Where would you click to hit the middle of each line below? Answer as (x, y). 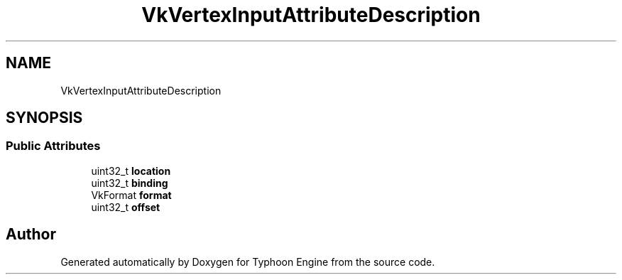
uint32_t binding (130, 183)
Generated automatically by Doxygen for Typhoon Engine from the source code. (248, 262)
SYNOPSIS (44, 118)
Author (31, 235)
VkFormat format (131, 195)
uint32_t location (131, 171)
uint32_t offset (126, 207)
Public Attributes (53, 146)
